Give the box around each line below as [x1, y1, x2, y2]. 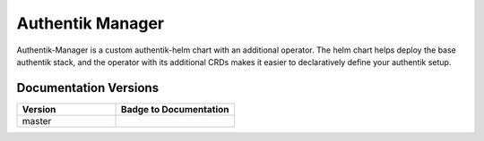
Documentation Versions [16, 80, 160, 95]
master [22, 114, 52, 127]
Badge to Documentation [121, 103, 229, 115]
